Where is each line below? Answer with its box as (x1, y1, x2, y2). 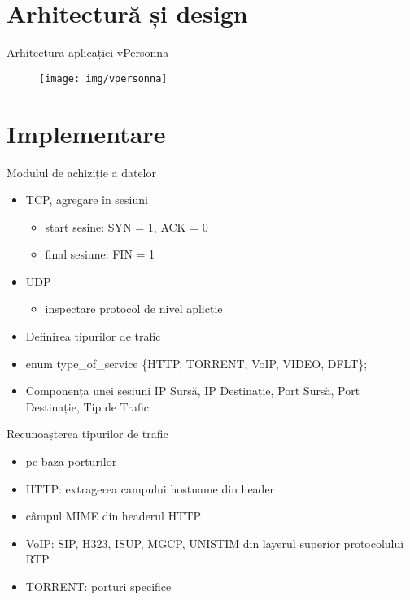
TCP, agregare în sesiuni (25, 191, 148, 208)
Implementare (7, 116, 166, 150)
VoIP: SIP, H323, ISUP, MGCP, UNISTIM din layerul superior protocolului (25, 534, 404, 551)
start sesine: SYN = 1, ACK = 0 (45, 218, 208, 235)
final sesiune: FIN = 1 (45, 246, 155, 263)
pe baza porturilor (25, 453, 117, 470)
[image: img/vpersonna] (39, 72, 168, 85)
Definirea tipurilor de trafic (25, 328, 161, 345)
